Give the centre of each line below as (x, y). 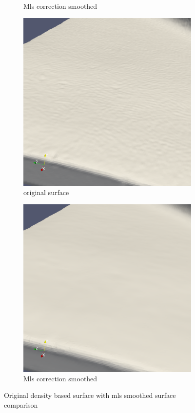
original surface (46, 192)
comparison (21, 404)
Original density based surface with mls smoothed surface (90, 395)
